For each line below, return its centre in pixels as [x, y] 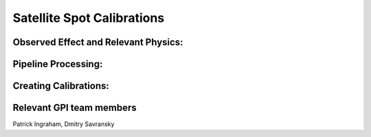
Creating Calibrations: [61, 86]
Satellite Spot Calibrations [89, 18]
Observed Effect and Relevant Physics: [98, 42]
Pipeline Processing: [58, 64]
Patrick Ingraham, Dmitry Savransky [64, 124]
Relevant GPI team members [75, 108]
